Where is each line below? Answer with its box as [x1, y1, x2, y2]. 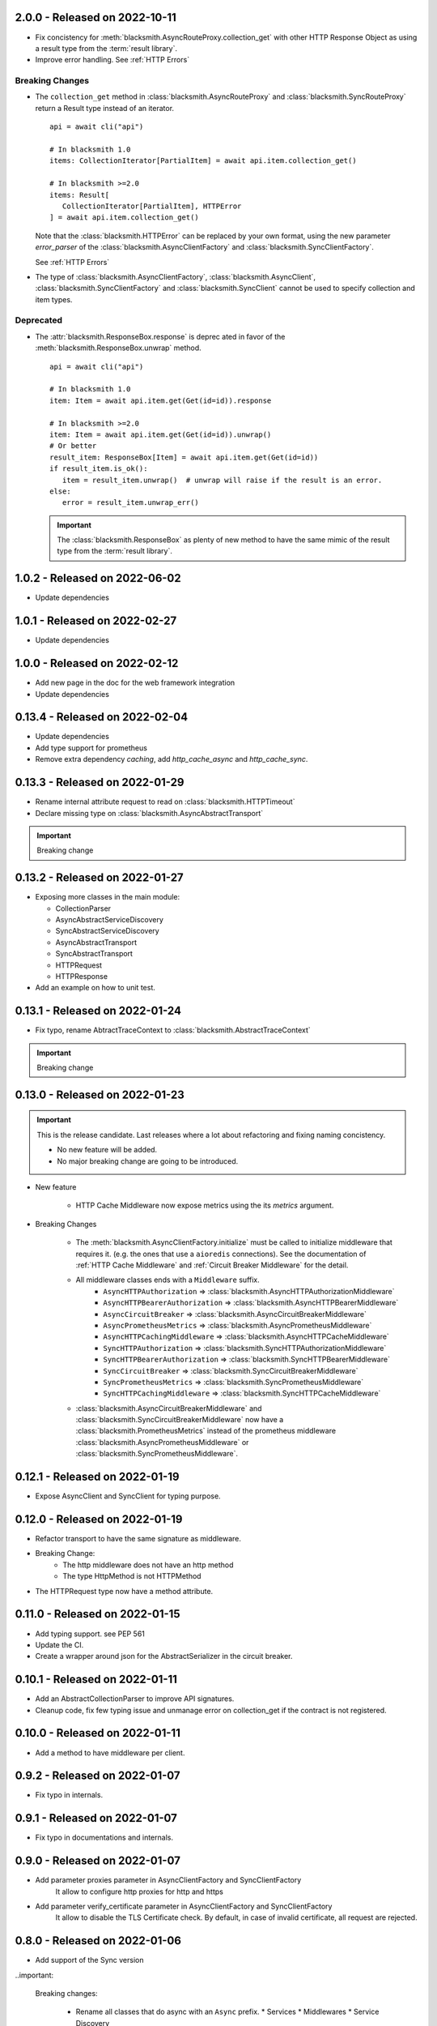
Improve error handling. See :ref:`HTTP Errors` [35, 55, 190, 65]
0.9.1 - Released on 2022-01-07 [15, 1811, 177, 1825]
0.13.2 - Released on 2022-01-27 [15, 871, 184, 885]
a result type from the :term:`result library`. [35, 43, 178, 53]
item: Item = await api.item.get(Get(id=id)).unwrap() [49, 430, 272, 439]
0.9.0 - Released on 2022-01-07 [15, 1854, 181, 1868]
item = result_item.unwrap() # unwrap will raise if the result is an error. [62, 475, 383, 485]
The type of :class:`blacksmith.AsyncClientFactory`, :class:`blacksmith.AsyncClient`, [35, 271, 316, 281]
